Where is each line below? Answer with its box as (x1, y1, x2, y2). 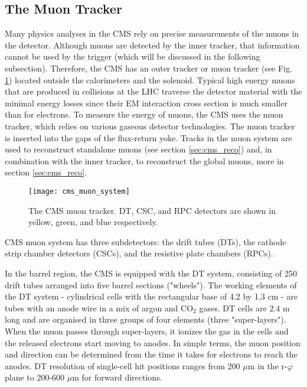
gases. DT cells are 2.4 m (199, 301, 290, 314)
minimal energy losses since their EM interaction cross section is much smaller (5, 96, 288, 109)
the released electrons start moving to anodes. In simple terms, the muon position (5, 336, 301, 349)
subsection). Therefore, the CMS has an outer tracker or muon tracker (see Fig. (5, 61, 292, 74)
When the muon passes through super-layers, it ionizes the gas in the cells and (5, 324, 289, 337)
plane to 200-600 (5, 371, 65, 383)
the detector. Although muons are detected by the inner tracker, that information (5, 38, 300, 51)
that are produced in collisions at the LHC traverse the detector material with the (5, 85, 302, 97)
